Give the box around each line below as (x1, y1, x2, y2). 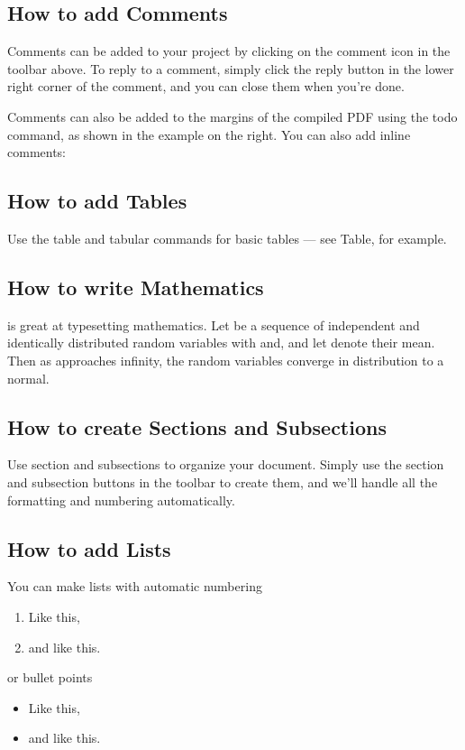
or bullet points (7, 668, 93, 687)
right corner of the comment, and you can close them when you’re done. (7, 77, 405, 96)
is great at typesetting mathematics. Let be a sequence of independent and (7, 315, 420, 334)
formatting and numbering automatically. (7, 490, 235, 509)
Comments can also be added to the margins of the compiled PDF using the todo (7, 106, 458, 125)
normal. (7, 368, 50, 387)
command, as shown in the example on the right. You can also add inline (7, 125, 411, 144)
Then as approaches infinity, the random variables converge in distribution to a (7, 350, 444, 369)
